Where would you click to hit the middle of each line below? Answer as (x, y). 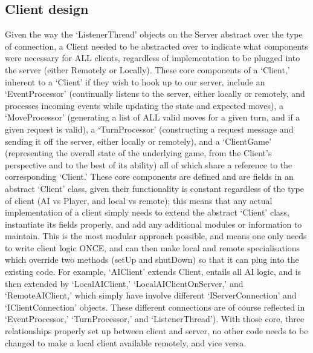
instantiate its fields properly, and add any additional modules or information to (153, 224)
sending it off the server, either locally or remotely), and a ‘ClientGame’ (138, 141)
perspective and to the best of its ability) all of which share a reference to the (149, 164)
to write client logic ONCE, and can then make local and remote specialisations (153, 247)
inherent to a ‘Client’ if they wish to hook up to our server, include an (135, 81)
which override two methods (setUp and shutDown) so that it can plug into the (152, 259)
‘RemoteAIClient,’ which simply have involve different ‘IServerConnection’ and (151, 295)
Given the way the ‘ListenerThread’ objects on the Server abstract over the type (154, 34)
